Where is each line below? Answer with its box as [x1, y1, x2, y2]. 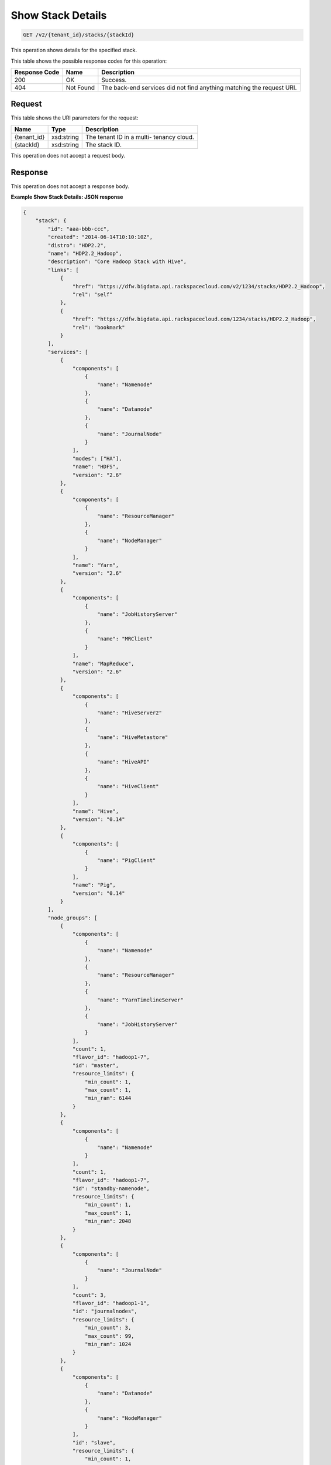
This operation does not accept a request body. [11, 152, 126, 159]
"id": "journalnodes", [72, 1308, 137, 1315]
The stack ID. [85, 141, 122, 149]
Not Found [65, 83, 95, 91]
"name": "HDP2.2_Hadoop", [47, 250, 122, 257]
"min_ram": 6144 [85, 1095, 132, 1102]
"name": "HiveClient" [96, 783, 159, 790]
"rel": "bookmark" [72, 324, 125, 331]
